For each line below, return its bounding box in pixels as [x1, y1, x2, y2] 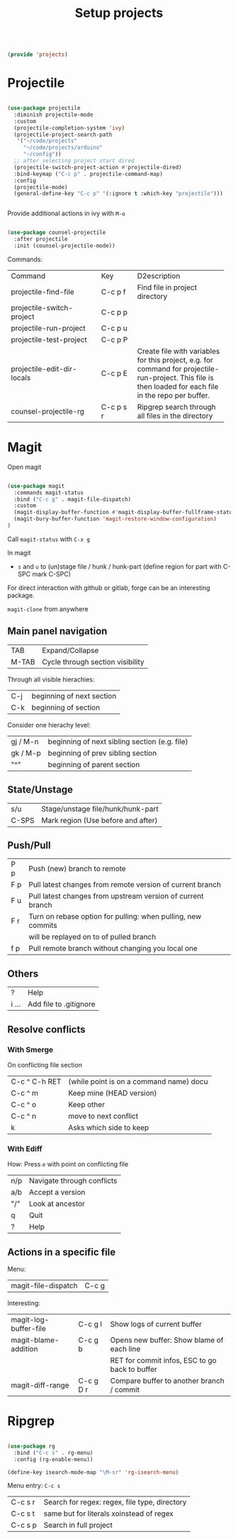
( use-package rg [7, 1443, 55, 1450]
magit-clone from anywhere [7, 604, 89, 613]
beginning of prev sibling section [47, 748, 157, 758]
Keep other [68, 1099, 105, 1109]
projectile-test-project [11, 334, 87, 344]
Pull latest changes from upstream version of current [28, 891, 204, 901]
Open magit [7, 462, 42, 471]
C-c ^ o [11, 1099, 37, 1109]
